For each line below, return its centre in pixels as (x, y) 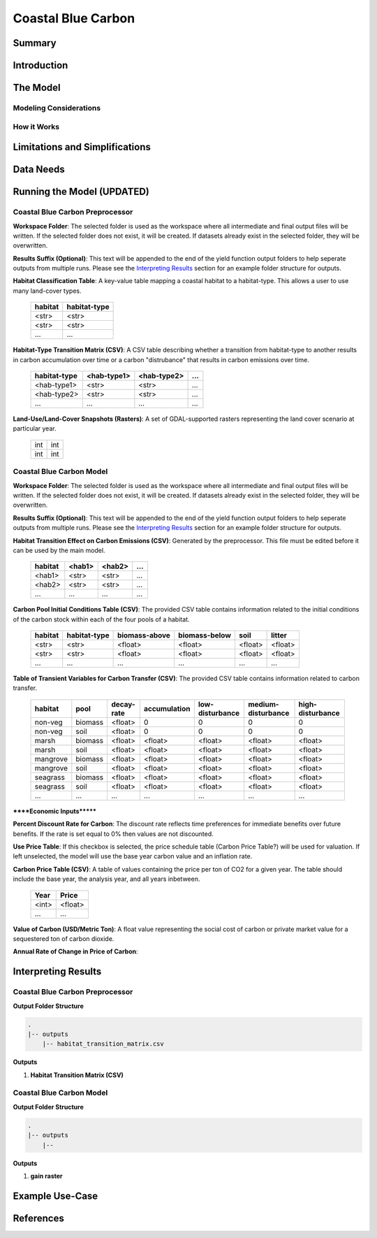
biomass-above (144, 635)
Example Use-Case (56, 1196)
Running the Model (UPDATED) (81, 192)
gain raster (46, 1176)
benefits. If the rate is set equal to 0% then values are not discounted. (113, 834)
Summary (35, 43)
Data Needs (39, 170)
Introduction (40, 65)
